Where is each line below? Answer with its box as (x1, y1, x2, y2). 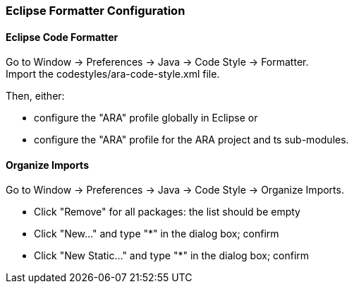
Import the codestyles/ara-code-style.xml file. (6, 68, 220, 81)
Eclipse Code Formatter (6, 30, 118, 43)
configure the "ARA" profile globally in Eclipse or (34, 112, 258, 124)
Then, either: (6, 90, 65, 102)
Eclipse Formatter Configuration (6, 4, 185, 18)
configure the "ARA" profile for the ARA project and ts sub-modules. (34, 134, 349, 146)
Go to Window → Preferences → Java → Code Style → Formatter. (6, 56, 309, 69)
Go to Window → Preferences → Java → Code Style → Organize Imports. (6, 184, 344, 196)
